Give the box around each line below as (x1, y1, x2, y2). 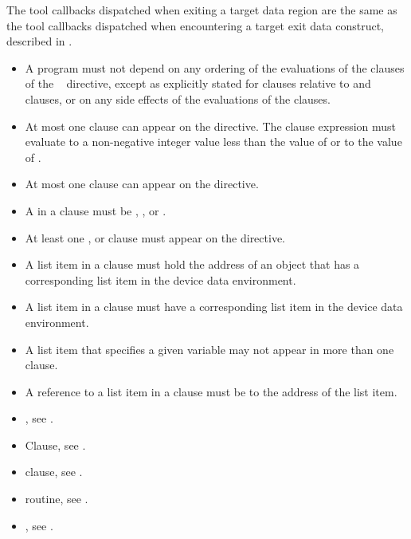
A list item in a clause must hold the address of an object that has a (25, 256, 360, 273)
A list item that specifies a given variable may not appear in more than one (25, 340, 394, 357)
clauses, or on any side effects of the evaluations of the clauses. (25, 90, 331, 107)
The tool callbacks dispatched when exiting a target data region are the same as (6, 2, 397, 18)
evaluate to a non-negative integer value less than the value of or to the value (25, 133, 402, 150)
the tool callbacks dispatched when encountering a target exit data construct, (6, 17, 385, 33)
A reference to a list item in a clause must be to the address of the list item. (25, 383, 397, 399)
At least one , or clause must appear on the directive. (25, 229, 285, 246)
